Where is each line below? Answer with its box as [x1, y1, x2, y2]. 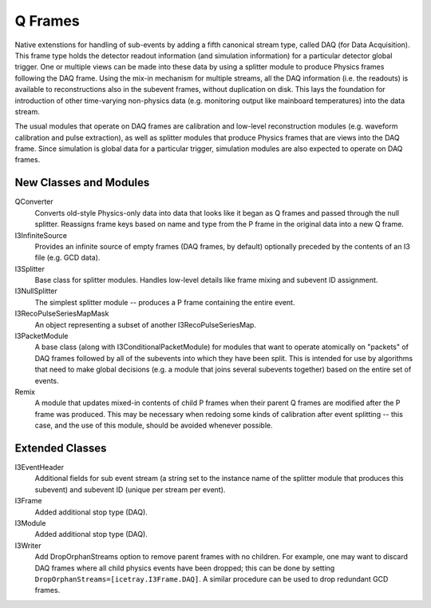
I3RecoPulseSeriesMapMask [14, 308, 109, 319]
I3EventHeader [14, 463, 64, 472]
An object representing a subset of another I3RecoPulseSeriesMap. [34, 320, 257, 329]
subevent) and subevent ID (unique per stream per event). [34, 484, 226, 495]
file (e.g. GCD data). [34, 252, 101, 263]
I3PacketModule [14, 332, 69, 341]
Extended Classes [14, 441, 107, 455]
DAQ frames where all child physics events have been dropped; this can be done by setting [34, 563, 335, 573]
